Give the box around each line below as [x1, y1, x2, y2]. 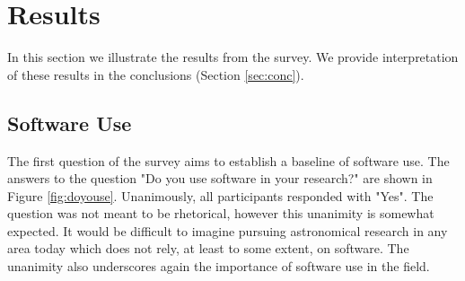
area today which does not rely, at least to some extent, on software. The [7, 239, 409, 258]
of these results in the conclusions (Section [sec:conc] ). [7, 65, 304, 83]
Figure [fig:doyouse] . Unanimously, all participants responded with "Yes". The [7, 186, 434, 205]
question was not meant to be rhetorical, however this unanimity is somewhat [7, 204, 434, 223]
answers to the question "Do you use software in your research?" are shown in [7, 169, 433, 188]
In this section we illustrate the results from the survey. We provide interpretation [7, 48, 459, 66]
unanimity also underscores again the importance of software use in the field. [7, 257, 430, 276]
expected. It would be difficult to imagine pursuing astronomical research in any [7, 221, 448, 240]
